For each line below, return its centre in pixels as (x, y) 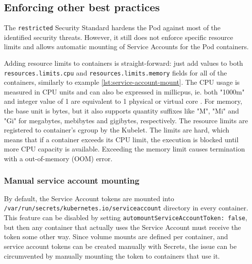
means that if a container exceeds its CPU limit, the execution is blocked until (121, 139)
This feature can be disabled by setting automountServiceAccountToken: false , (126, 217)
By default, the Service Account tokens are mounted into (89, 198)
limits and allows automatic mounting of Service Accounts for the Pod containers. (126, 47)
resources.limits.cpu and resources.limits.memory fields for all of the (115, 72)
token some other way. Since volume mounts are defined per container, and (116, 236)
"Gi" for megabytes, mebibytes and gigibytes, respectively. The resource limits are (126, 120)
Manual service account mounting (72, 180)
